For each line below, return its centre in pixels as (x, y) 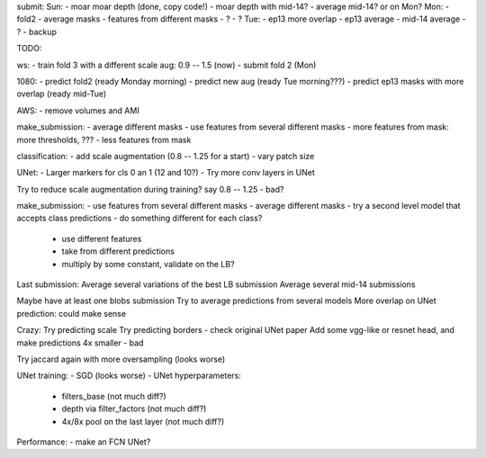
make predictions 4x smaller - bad (80, 343)
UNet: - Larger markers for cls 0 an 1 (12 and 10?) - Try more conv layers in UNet (166, 173)
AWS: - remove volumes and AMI (78, 110)
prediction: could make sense (71, 313)
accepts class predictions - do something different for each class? (139, 218)
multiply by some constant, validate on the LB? (148, 264)
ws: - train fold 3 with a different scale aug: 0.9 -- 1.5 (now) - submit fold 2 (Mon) (166, 65)
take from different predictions (118, 251)
